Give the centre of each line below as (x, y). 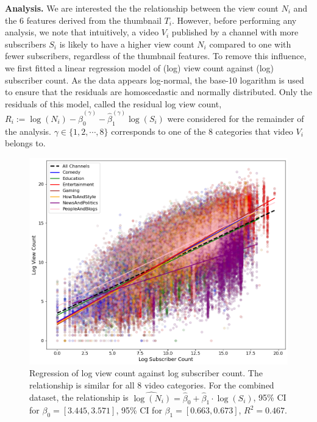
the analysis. (28, 131)
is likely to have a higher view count (127, 44)
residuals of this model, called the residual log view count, (113, 103)
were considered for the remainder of (236, 118)
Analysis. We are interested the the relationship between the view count (142, 8)
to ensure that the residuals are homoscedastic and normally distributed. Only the (158, 92)
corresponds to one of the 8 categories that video (202, 131)
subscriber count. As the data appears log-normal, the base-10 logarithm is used (155, 80)
